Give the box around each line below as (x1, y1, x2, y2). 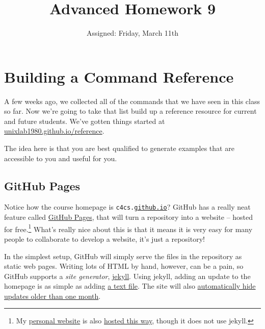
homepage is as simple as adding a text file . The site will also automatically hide (4, 281, 256, 291)
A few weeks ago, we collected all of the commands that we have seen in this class (4, 95, 260, 106)
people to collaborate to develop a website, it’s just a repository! (4, 233, 205, 244)
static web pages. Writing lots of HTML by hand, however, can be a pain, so (4, 261, 244, 271)
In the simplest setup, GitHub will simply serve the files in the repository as (4, 250, 242, 261)
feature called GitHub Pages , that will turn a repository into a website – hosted (4, 212, 253, 222)
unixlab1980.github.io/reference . (4, 125, 104, 136)
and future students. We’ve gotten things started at (4, 115, 165, 126)
